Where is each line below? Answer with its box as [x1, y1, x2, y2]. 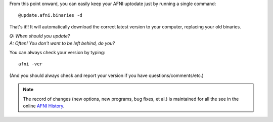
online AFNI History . [23, 103, 65, 109]
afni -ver [18, 61, 42, 67]
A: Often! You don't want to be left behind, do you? [9, 40, 115, 46]
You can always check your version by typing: [9, 49, 106, 55]
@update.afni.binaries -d [18, 13, 83, 18]
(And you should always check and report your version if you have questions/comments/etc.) [9, 72, 204, 78]
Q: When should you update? [9, 33, 70, 39]
